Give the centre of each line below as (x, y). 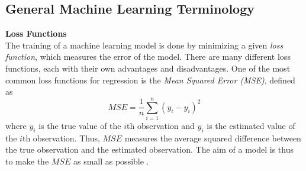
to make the (27, 161)
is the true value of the (80, 125)
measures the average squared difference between (213, 138)
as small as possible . (111, 161)
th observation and (161, 125)
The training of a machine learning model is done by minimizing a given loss (144, 45)
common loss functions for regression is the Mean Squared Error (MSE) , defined (150, 80)
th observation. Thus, (61, 138)
